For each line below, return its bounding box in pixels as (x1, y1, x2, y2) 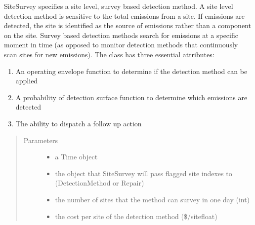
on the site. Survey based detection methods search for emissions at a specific (4, 30, 238, 40)
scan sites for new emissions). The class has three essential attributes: (4, 49, 214, 59)
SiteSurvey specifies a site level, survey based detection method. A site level (4, 1, 233, 11)
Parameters (23, 135, 58, 145)
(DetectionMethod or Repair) (55, 178, 144, 188)
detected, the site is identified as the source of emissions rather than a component (4, 20, 251, 31)
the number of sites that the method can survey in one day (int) (55, 194, 250, 204)
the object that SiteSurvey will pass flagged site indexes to (55, 168, 232, 178)
